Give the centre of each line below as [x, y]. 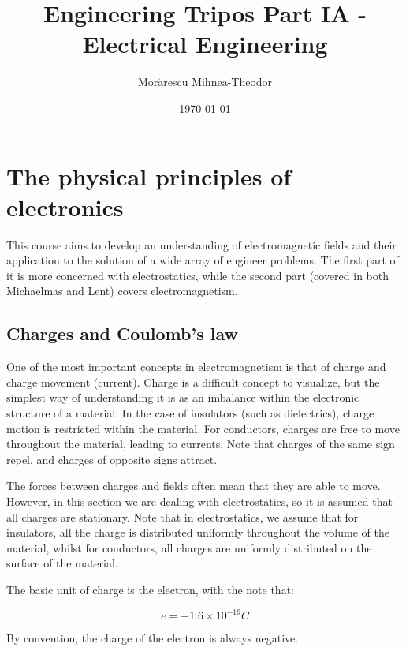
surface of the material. [62, 563]
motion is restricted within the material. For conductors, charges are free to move [203, 428]
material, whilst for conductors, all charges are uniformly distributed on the [189, 547]
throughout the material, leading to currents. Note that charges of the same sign [201, 444]
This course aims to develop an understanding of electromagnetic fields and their [201, 244]
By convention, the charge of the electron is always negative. [153, 638]
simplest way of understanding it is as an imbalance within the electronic [183, 397]
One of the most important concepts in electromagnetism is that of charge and [196, 367]
